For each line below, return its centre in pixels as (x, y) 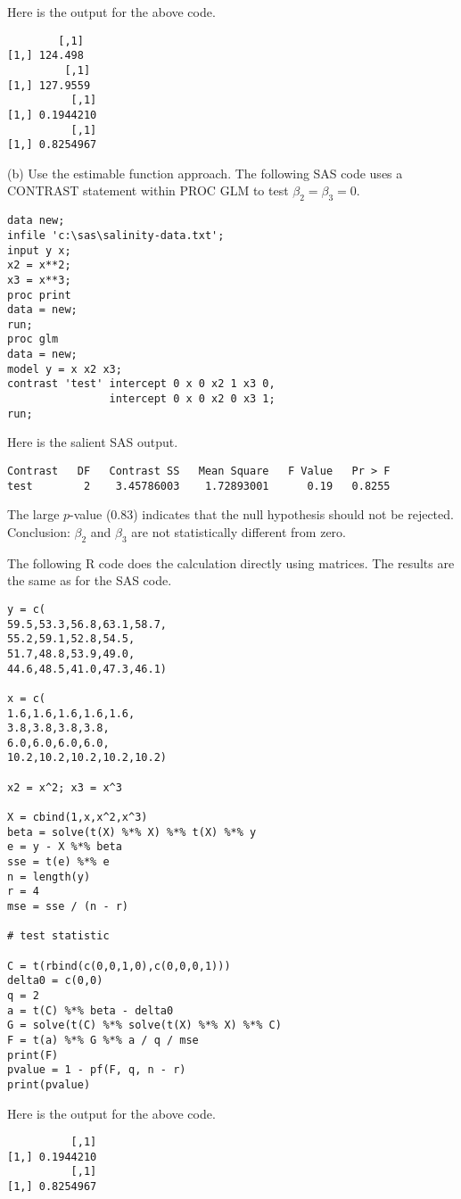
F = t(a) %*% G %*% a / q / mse (103, 1040)
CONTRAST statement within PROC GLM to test (148, 190)
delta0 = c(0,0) (55, 981)
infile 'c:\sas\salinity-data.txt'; (116, 235)
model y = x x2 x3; (65, 369)
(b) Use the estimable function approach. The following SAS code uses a (205, 173)
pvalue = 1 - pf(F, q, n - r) (97, 1070)
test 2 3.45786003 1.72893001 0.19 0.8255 (199, 486)
